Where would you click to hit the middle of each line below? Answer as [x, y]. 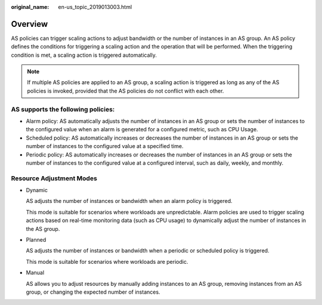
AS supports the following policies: [63, 109]
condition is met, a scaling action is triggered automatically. [84, 55]
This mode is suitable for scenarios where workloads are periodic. [107, 261]
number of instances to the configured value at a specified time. [105, 146]
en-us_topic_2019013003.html [95, 7]
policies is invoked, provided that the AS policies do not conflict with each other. [126, 91]
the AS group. [43, 229]
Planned [36, 240]
